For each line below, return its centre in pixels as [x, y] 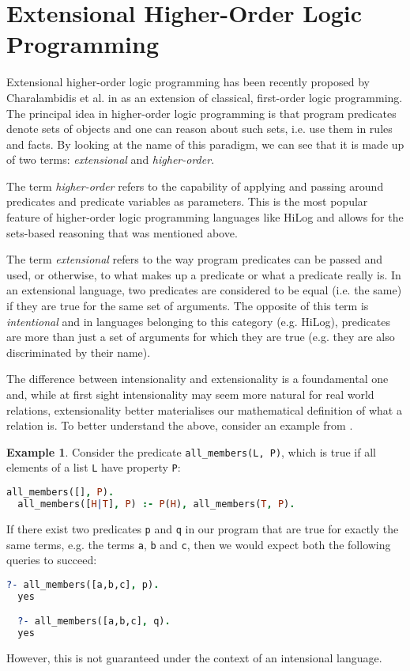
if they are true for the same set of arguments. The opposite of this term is [188, 306]
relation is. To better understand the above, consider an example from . [180, 425]
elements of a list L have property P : [94, 467]
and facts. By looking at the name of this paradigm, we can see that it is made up [205, 144]
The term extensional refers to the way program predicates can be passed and [195, 259]
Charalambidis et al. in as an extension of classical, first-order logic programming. [205, 97]
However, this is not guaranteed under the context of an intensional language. [194, 657]
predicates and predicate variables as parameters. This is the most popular [187, 201]
